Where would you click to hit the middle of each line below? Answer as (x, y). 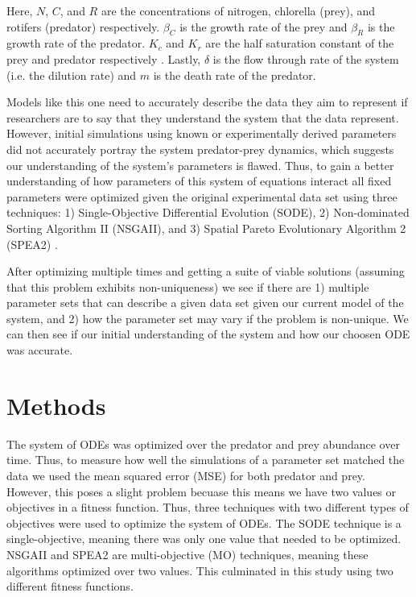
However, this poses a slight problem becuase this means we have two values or (202, 491)
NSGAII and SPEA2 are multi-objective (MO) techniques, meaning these (187, 554)
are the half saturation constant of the (300, 43)
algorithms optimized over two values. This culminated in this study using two (200, 570)
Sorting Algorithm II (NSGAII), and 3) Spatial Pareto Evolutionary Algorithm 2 (206, 228)
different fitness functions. (70, 586)
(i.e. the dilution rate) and (72, 75)
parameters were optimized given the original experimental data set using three (202, 196)
